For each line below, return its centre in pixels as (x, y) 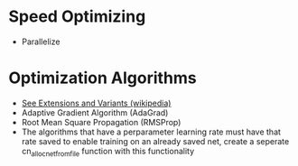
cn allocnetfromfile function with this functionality (108, 152)
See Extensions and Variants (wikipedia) (96, 103)
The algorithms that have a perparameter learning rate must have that (151, 132)
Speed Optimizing (77, 17)
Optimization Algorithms (103, 78)
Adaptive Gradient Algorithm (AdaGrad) (95, 112)
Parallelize (41, 41)
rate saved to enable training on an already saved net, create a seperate (155, 141)
